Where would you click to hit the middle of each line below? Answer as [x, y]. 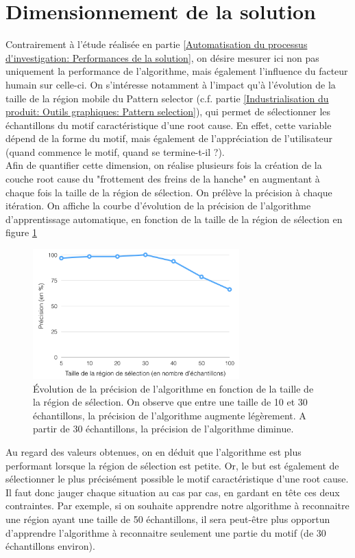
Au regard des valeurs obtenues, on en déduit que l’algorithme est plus [154, 451]
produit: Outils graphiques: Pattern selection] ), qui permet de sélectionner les [168, 112]
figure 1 [21, 232]
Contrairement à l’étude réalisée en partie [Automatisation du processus [157, 44]
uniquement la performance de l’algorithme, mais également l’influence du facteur [177, 71]
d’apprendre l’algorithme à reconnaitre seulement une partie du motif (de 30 [166, 532]
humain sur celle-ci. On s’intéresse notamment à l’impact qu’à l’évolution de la [171, 84]
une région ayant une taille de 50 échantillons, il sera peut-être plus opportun [168, 519]
